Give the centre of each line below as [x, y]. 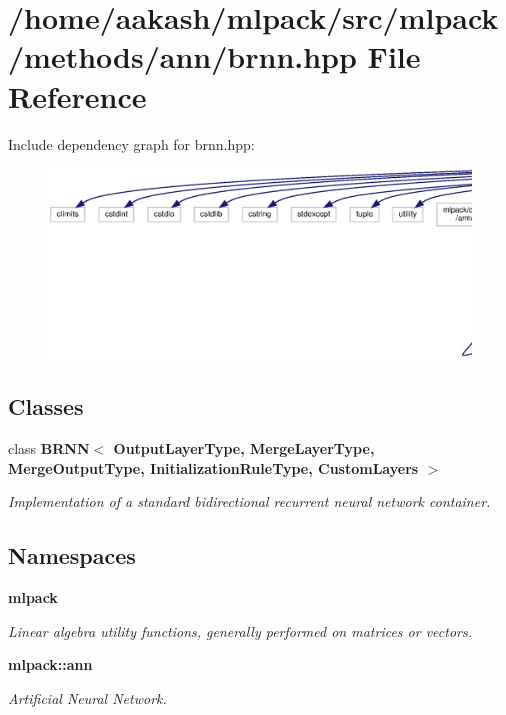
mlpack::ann [50, 664]
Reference [77, 95]
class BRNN [49, 447]
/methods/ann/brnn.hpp [182, 56]
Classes [46, 406]
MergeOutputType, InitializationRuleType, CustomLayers [213, 467]
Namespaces [72, 555]
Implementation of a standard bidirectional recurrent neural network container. [249, 501]
